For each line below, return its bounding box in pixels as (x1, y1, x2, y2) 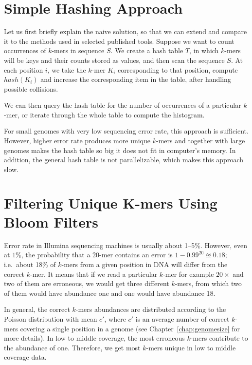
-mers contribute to (190, 333, 248, 343)
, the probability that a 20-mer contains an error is (21, 250, 173, 260)
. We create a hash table (110, 45, 183, 56)
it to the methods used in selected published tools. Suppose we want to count (4, 36, 234, 46)
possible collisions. (4, 83, 58, 94)
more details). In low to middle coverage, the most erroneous (4, 333, 185, 343)
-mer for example (163, 269, 214, 279)
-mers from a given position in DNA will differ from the (61, 259, 228, 269)
